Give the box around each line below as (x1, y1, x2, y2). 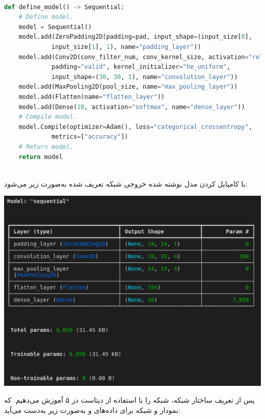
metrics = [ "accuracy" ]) (51, 133, 128, 141)
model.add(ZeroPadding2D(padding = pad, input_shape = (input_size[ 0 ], (18, 33, 252, 41)
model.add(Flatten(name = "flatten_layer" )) (18, 93, 165, 100)
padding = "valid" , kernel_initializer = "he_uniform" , (51, 63, 230, 71)
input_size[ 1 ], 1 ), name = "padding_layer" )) (51, 43, 201, 50)
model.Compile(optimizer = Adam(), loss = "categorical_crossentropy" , (18, 123, 252, 130)
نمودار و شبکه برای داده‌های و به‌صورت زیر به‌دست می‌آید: (4, 404, 180, 415)
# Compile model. (18, 113, 77, 121)
